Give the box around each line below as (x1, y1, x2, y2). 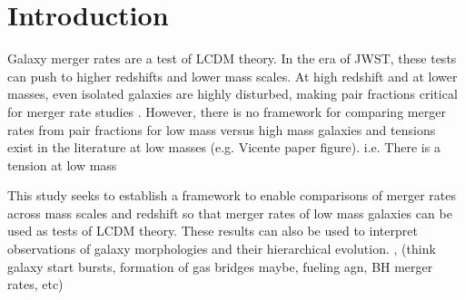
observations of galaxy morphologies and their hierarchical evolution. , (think (7, 239, 436, 258)
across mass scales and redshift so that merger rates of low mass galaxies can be (7, 203, 452, 222)
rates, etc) (7, 275, 64, 294)
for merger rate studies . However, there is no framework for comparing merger (7, 102, 446, 121)
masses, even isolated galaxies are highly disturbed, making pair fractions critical (7, 84, 458, 103)
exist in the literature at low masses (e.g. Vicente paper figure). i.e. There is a (7, 138, 440, 157)
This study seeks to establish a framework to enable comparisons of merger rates (7, 186, 456, 205)
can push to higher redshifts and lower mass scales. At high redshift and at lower (7, 66, 458, 85)
